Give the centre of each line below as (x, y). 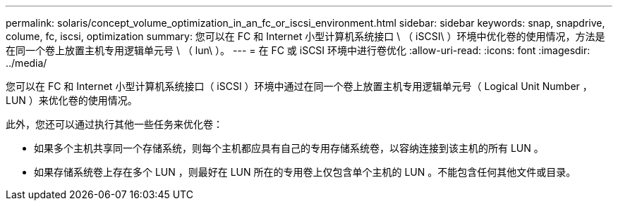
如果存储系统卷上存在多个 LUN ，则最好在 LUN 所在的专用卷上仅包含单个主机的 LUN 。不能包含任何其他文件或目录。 (305, 172)
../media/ (26, 63)
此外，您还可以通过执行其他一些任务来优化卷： (114, 124)
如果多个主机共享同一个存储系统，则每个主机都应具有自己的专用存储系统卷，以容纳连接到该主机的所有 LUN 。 (289, 148)
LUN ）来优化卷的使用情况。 (72, 100)
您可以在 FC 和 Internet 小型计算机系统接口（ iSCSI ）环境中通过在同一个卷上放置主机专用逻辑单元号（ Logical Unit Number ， (299, 86)
